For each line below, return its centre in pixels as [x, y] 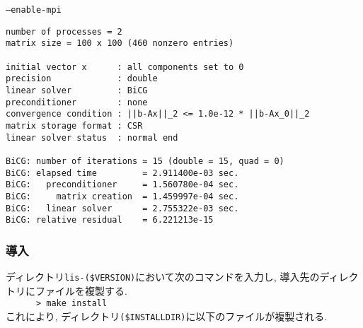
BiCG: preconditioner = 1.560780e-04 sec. [122, 185]
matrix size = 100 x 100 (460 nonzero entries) [120, 43]
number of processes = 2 [64, 31]
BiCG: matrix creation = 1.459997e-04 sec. [122, 196]
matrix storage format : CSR [74, 125]
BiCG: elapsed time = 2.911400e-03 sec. [122, 173]
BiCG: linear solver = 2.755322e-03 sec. [122, 208]
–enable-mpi [34, 10]
